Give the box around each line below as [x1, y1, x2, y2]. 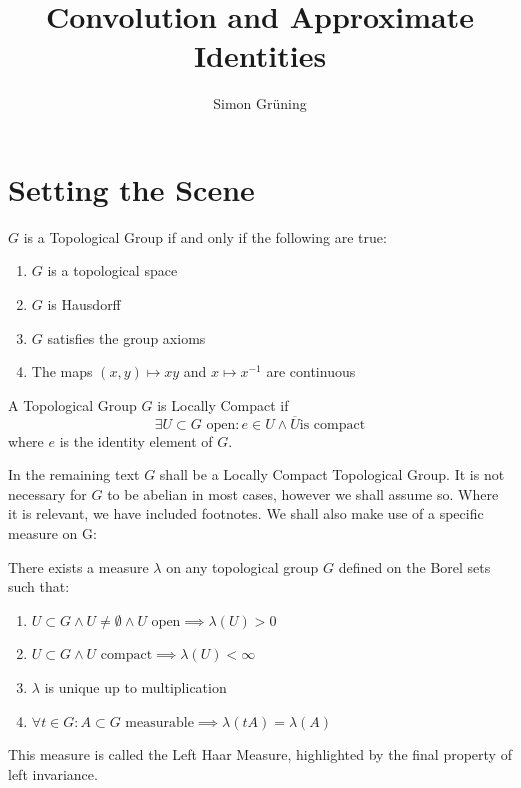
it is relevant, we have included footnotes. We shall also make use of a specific [8, 503, 484, 524]
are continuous [266, 361, 356, 382]
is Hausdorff [47, 294, 121, 315]
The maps [31, 361, 93, 382]
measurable [125, 715, 194, 730]
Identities [193, 35, 327, 76]
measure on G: [8, 523, 97, 543]
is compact [299, 417, 366, 432]
